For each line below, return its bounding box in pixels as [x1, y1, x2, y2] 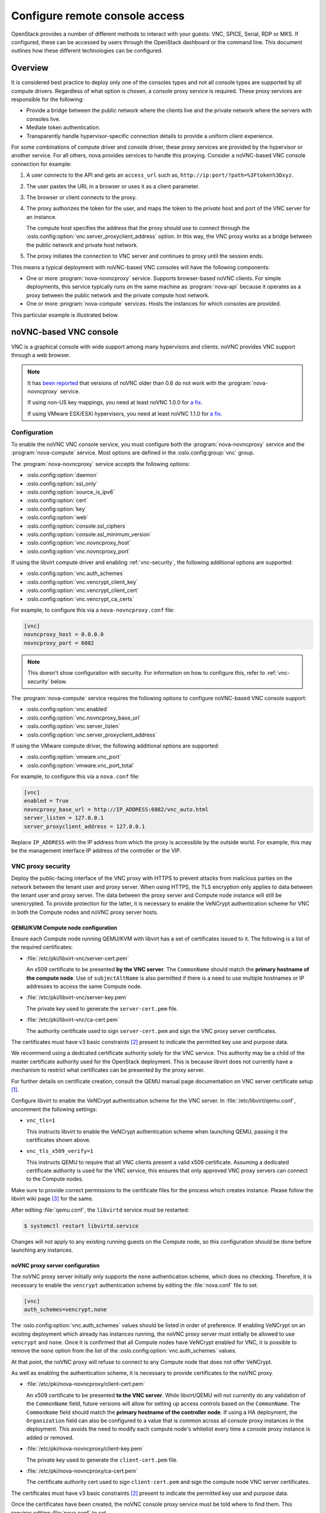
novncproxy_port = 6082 [24, 639, 95, 646]
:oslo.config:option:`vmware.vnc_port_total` [26, 761, 135, 769]
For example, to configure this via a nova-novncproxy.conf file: [11, 606, 175, 614]
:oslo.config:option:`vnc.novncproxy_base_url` [26, 714, 141, 721]
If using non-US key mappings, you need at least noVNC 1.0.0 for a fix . [27, 399, 203, 406]
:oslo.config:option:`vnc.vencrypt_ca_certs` [26, 595, 135, 602]
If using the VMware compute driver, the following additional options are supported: [11, 742, 220, 749]
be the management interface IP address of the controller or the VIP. [11, 847, 181, 854]
